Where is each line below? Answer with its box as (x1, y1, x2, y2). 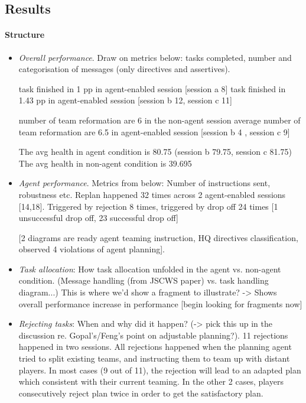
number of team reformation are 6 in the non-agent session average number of (18, 113, 301, 126)
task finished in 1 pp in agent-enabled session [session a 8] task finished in (18, 82, 286, 95)
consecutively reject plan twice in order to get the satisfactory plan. (18, 386, 263, 399)
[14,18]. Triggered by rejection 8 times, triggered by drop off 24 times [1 (18, 200, 278, 212)
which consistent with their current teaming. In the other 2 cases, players (18, 375, 284, 388)
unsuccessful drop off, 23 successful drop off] (18, 212, 178, 224)
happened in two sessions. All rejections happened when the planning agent (18, 340, 292, 353)
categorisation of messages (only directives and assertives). (18, 63, 230, 75)
